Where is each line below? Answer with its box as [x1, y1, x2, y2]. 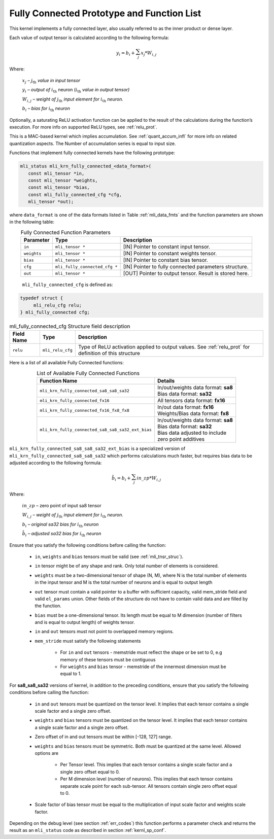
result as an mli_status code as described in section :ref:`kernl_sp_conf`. [9, 827, 166, 833]
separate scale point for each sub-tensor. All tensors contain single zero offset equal [60, 783, 237, 789]
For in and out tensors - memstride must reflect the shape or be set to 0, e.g [60, 649, 223, 655]
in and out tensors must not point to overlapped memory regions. [35, 628, 174, 635]
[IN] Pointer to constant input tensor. [123, 243, 211, 251]
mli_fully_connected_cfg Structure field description [9, 323, 130, 330]
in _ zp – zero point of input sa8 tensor [22, 503, 101, 508]
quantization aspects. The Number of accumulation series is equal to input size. [9, 140, 176, 147]
